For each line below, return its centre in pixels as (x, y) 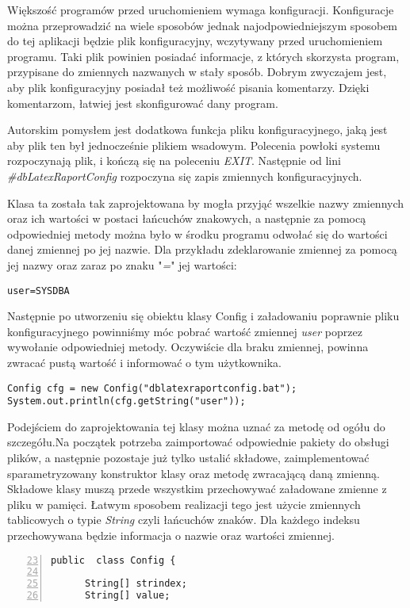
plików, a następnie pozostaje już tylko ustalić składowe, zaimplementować (188, 458)
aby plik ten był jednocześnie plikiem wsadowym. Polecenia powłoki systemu (194, 145)
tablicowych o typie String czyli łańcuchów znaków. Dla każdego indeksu (184, 520)
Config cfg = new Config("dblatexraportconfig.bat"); (152, 388)
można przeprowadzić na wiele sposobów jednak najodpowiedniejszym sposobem (203, 25)
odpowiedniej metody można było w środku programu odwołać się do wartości (197, 233)
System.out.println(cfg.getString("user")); (126, 402)
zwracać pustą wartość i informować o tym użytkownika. (144, 362)
